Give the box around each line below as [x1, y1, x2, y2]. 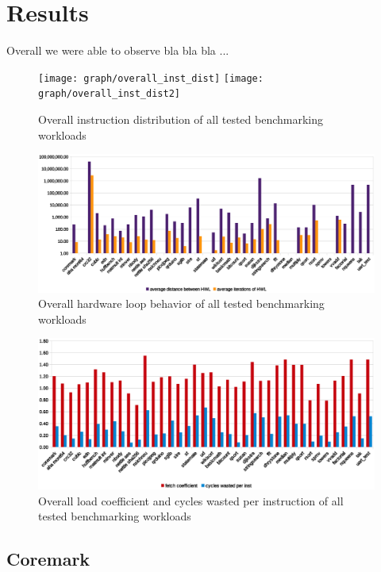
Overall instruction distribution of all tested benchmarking [38, 111, 324, 128]
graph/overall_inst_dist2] [38, 88, 180, 100]
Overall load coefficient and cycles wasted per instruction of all [38, 492, 344, 509]
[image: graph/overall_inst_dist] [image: [38, 72, 264, 84]
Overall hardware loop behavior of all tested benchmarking [38, 295, 325, 312]
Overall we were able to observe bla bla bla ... [6, 42, 229, 59]
